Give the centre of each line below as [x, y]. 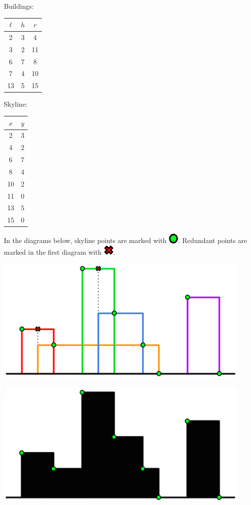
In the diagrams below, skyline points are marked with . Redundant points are [125, 240]
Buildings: [19, 6]
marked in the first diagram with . [60, 252]
